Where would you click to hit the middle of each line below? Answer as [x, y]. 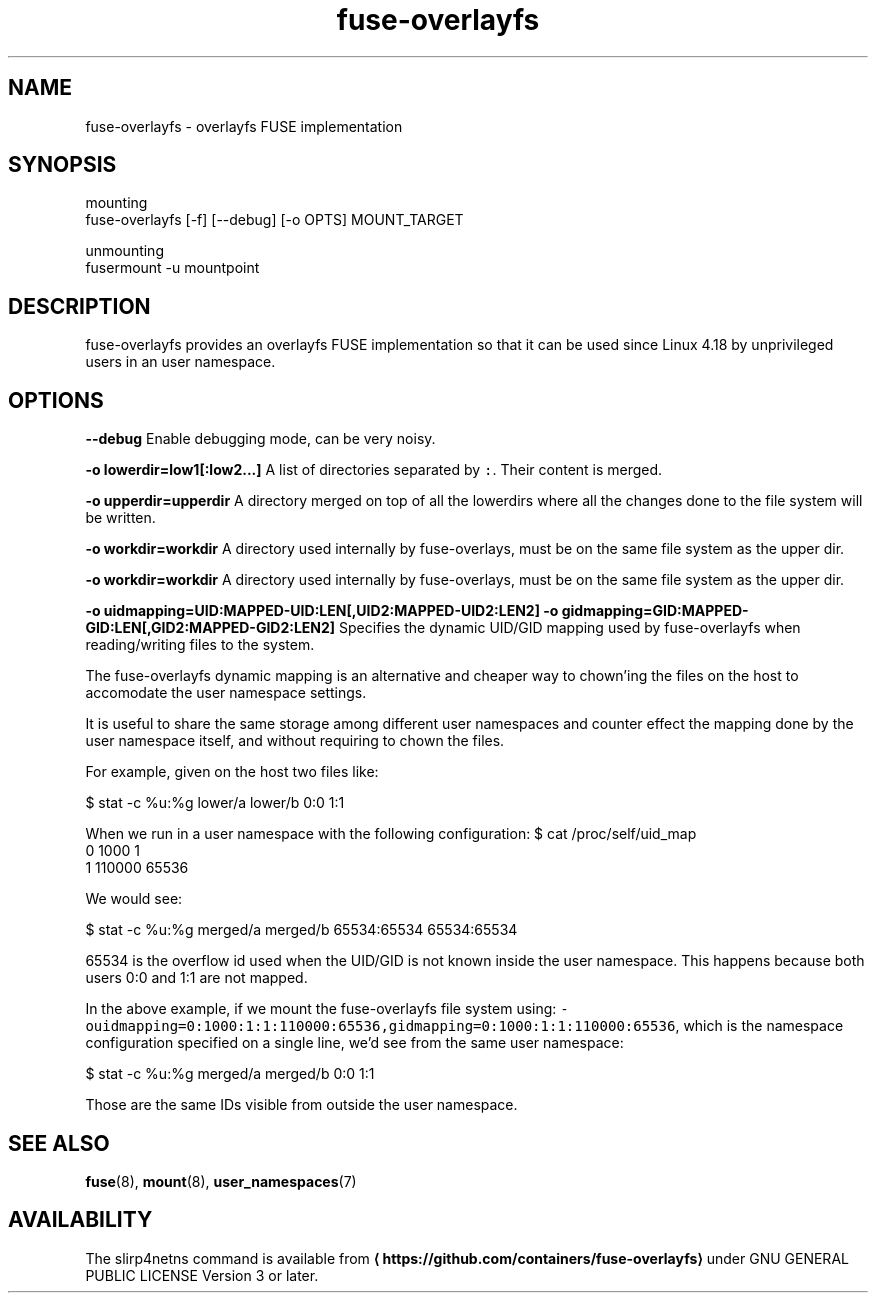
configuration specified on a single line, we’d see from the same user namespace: [354, 1043]
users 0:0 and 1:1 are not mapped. [196, 978]
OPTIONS [56, 400]
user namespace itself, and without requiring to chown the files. [295, 741]
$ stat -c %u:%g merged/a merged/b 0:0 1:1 [230, 1074]
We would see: [134, 899]
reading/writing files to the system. [200, 645]
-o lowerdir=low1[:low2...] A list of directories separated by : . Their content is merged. [374, 470]
